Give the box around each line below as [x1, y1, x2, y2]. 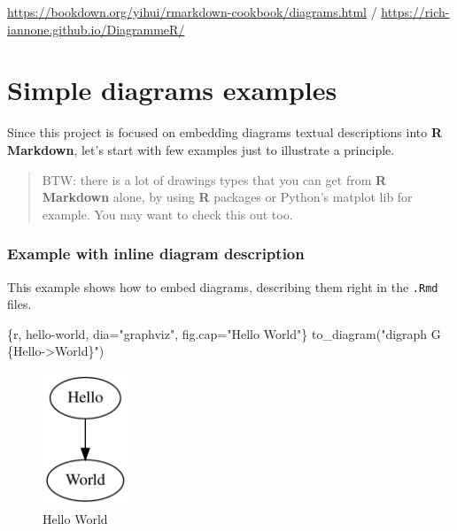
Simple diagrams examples [7, 72, 337, 108]
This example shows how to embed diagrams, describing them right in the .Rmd [7, 277, 438, 296]
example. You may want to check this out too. [42, 204, 293, 223]
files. [7, 295, 32, 313]
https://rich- [381, 3, 450, 20]
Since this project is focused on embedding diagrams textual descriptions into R [7, 123, 443, 142]
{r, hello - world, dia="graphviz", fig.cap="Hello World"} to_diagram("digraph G [7, 324, 441, 342]
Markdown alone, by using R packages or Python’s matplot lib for [42, 188, 413, 206]
